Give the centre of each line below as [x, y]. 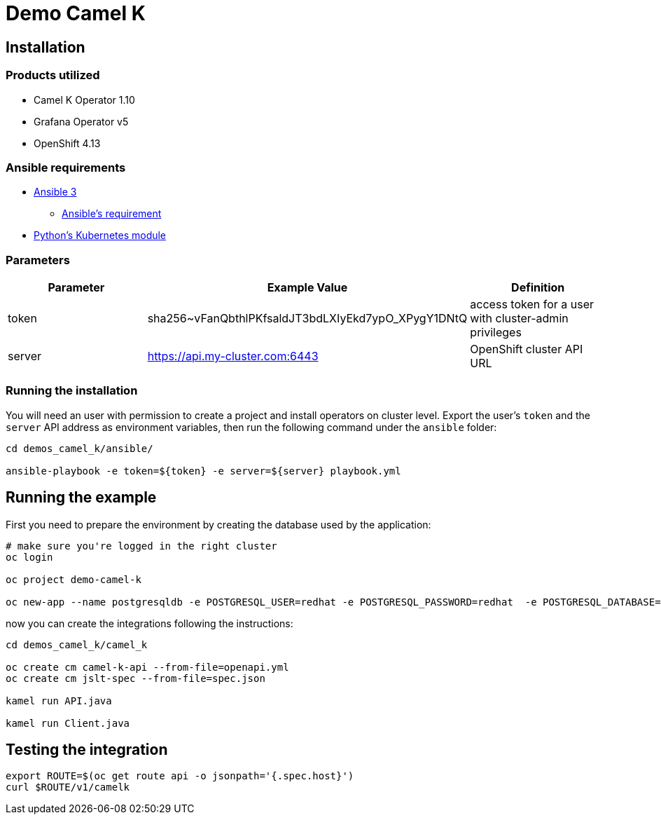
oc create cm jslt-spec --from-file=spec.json [135, 678]
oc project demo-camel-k [74, 579]
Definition [538, 288]
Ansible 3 [55, 192]
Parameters [38, 260]
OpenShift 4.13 [67, 143]
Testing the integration [87, 750]
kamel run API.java [59, 701]
